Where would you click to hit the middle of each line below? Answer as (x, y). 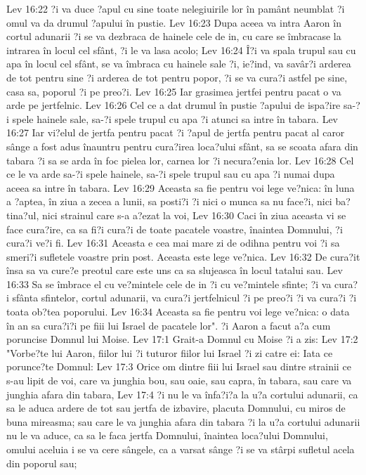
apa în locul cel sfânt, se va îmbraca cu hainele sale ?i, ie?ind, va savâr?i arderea (179, 64)
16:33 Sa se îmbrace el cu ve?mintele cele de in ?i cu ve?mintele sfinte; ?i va (169, 284)
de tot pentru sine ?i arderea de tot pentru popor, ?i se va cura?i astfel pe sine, (177, 77)
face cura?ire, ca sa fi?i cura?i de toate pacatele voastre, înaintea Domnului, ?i (175, 229)
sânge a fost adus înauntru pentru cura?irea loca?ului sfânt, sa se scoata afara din (182, 146)
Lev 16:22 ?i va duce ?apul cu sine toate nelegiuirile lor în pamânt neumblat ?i (176, 8)
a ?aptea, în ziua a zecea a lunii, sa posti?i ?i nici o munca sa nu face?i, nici (169, 201)
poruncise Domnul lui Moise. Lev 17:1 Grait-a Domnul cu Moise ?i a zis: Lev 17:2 (182, 339)
